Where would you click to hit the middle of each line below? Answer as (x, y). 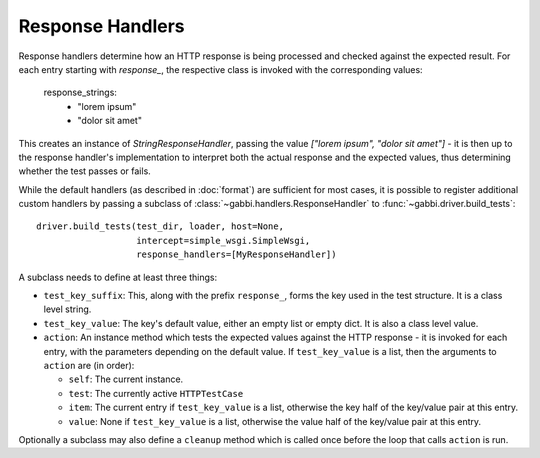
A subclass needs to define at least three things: (118, 277)
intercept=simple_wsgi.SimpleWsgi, (223, 240)
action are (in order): (89, 365)
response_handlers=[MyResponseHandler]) (236, 254)
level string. (67, 309)
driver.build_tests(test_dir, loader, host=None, (160, 226)
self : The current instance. (126, 379)
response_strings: (80, 92)
